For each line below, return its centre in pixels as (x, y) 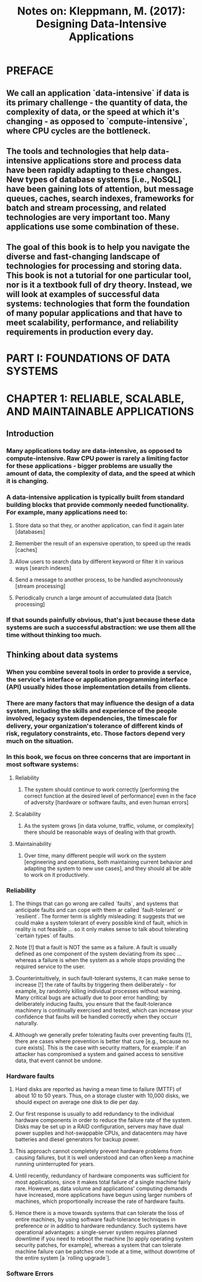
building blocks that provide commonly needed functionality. (97, 504)
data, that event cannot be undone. (58, 1060)
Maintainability (33, 844)
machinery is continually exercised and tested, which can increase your (104, 1010)
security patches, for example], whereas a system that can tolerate (98, 1245)
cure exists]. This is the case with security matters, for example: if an (101, 1048)
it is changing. (28, 481)
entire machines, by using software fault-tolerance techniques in (95, 1220)
